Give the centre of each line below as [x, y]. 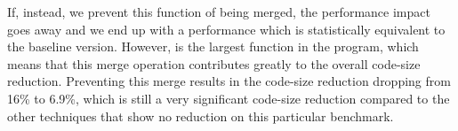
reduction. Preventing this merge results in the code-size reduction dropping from [229, 81]
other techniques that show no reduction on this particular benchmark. [201, 116]
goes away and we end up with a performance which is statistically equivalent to [226, 29]
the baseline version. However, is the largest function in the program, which [213, 46]
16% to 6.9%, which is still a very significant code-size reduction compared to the [229, 98]
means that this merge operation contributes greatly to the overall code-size [214, 63]
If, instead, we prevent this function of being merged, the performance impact [219, 12]
